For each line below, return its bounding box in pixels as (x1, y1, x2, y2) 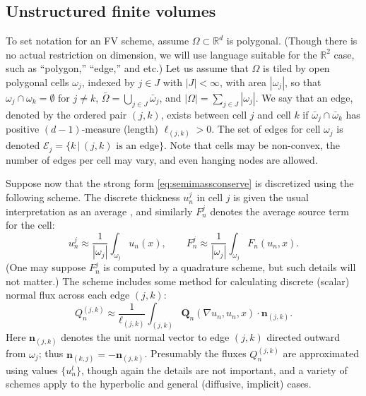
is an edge (116, 141, 159, 152)
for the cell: (6, 217, 55, 232)
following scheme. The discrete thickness (6, 190, 180, 205)
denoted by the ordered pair (6, 107, 127, 121)
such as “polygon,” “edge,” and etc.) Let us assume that (6, 61, 249, 76)
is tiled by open (263, 61, 330, 76)
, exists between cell (160, 107, 247, 121)
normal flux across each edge (6, 287, 130, 302)
